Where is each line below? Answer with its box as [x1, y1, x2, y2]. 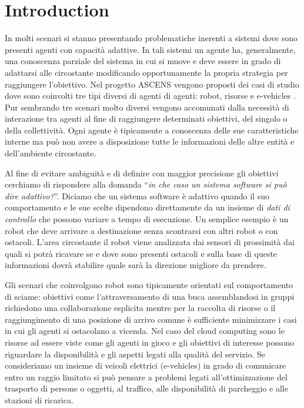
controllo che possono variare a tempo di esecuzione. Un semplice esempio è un [5, 213, 289, 225]
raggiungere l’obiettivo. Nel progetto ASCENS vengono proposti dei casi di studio [5, 78, 299, 90]
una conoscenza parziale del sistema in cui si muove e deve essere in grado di [5, 55, 281, 67]
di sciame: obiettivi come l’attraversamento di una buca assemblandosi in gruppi [5, 290, 295, 302]
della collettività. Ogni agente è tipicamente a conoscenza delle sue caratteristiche [5, 123, 299, 136]
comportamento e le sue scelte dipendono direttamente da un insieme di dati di [5, 201, 290, 213]
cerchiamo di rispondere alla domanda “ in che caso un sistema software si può [5, 178, 287, 190]
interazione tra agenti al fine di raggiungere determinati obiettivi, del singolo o [5, 112, 288, 125]
